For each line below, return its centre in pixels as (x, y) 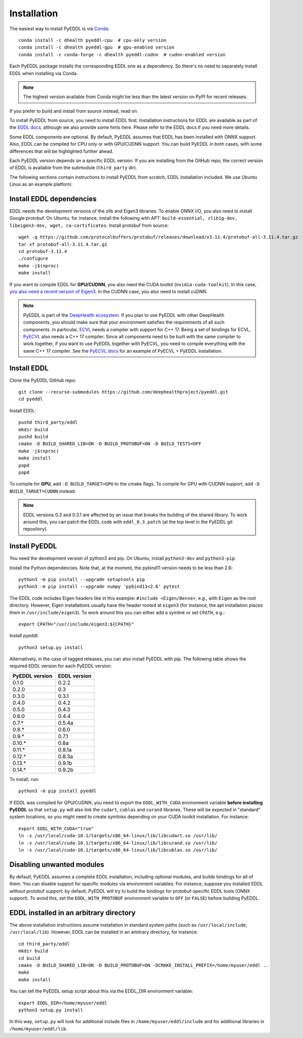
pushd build (33, 436)
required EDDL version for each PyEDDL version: (61, 666)
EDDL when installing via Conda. (44, 73)
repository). (35, 529)
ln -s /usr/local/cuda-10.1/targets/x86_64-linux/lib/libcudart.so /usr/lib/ (118, 836)
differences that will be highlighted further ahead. (61, 151)
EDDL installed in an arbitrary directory (72, 913)
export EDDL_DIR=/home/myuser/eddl (63, 1003)
